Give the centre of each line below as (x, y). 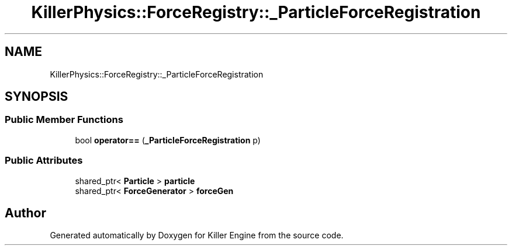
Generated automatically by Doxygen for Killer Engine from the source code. (197, 235)
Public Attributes (44, 161)
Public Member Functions (64, 120)
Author (25, 213)
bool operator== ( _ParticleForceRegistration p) (168, 140)
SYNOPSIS (37, 97)
